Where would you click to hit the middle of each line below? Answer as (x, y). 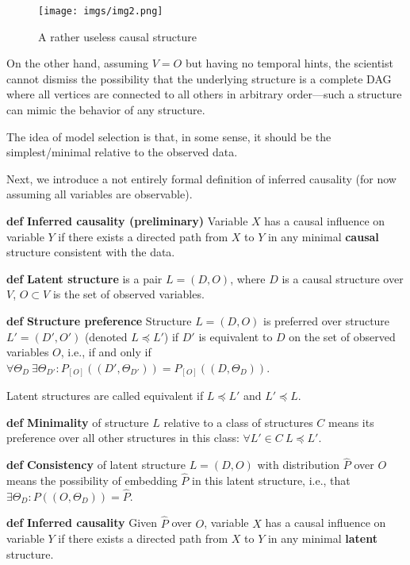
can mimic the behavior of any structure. (106, 110)
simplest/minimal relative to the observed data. (122, 152)
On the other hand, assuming (78, 63)
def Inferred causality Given (82, 523)
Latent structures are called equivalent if (105, 396)
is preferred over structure (327, 320)
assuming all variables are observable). (100, 194)
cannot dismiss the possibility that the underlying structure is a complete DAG (199, 78)
